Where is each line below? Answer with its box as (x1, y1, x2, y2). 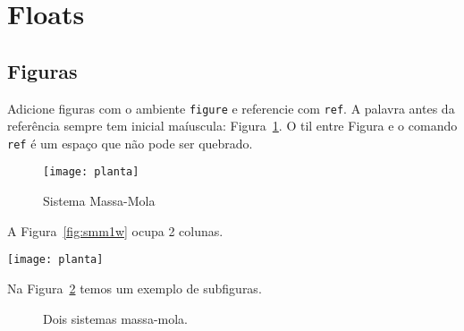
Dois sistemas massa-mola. (43, 309, 188, 327)
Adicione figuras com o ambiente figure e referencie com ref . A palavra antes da (7, 98, 455, 117)
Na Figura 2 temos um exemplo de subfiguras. (7, 278, 262, 297)
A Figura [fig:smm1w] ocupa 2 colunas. (7, 221, 224, 240)
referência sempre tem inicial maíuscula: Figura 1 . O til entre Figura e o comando (7, 116, 458, 135)
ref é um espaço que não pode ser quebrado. (7, 133, 253, 152)
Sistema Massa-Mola (43, 191, 156, 210)
